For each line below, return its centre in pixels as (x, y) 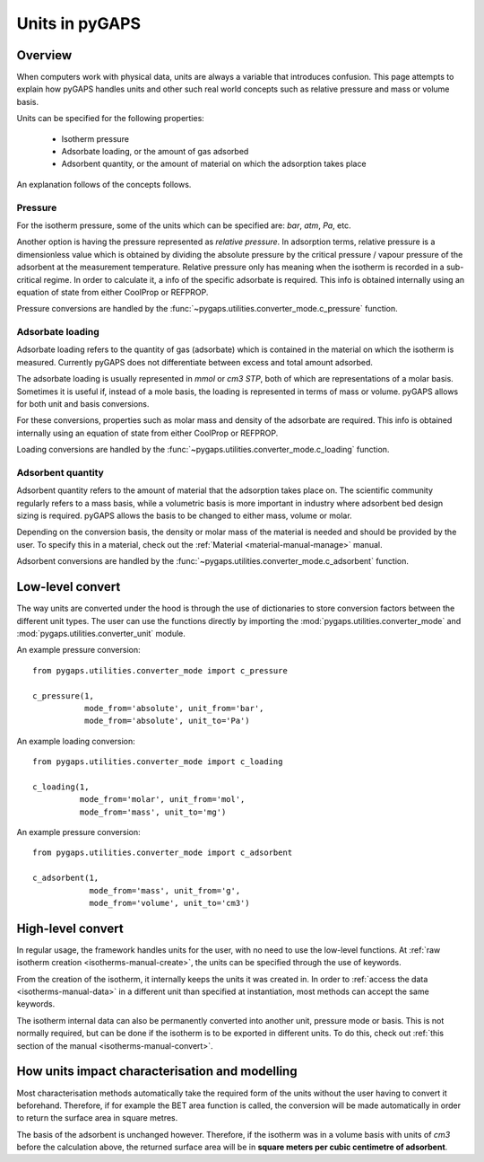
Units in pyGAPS (79, 23)
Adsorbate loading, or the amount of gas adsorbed (155, 152)
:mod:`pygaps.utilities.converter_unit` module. (101, 633)
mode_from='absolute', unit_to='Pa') (167, 721)
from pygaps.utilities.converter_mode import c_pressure (160, 670)
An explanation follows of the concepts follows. (104, 184)
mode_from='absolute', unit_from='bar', (174, 708)
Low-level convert (69, 587)
